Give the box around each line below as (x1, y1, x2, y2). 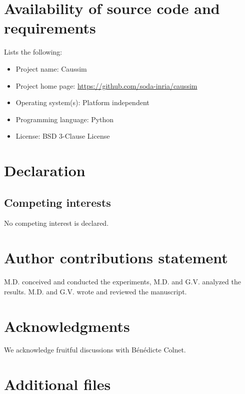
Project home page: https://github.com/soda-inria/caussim (15, 80, 197, 91)
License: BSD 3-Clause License (15, 131, 110, 141)
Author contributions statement (4, 247, 228, 268)
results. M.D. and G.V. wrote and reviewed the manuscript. (4, 286, 187, 296)
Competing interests (4, 194, 111, 210)
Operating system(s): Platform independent (15, 97, 149, 108)
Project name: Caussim (15, 63, 87, 74)
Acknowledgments (4, 315, 130, 336)
